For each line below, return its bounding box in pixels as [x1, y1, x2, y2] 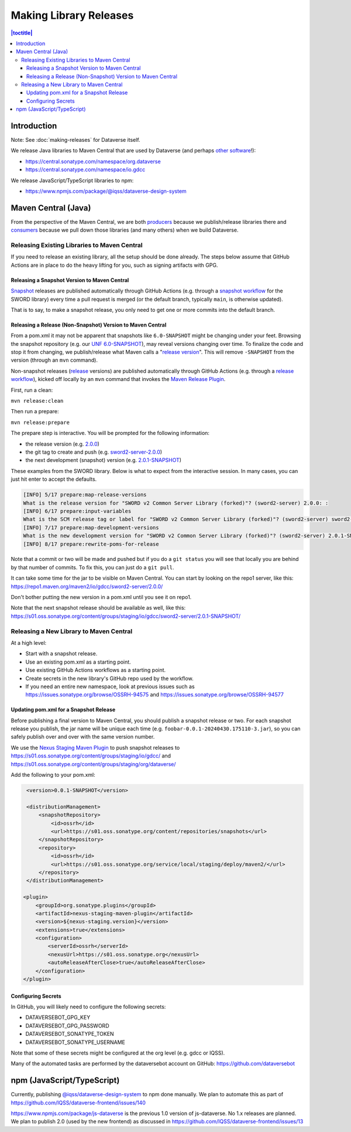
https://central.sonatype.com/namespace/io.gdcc [25, 166, 146, 173]
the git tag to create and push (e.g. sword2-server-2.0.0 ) [25, 448, 163, 455]
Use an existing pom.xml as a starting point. [25, 658, 131, 665]
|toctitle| [11, 29, 33, 36]
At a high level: [11, 639, 47, 646]
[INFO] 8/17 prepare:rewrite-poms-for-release [23, 540, 159, 548]
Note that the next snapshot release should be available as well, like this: [11, 604, 186, 611]
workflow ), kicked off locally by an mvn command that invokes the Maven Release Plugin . [11, 376, 226, 383]
